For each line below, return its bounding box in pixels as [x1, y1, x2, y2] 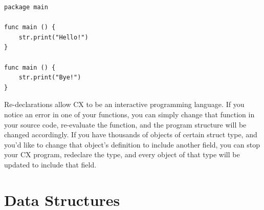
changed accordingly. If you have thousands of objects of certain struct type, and [4, 129, 257, 140]
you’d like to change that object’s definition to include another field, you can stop [4, 139, 260, 150]
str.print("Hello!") [18, 33, 89, 41]
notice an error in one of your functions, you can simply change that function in [4, 109, 255, 119]
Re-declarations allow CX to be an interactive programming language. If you [4, 99, 245, 110]
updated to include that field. [4, 159, 97, 170]
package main [4, 4, 48, 11]
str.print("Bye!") [18, 74, 81, 81]
